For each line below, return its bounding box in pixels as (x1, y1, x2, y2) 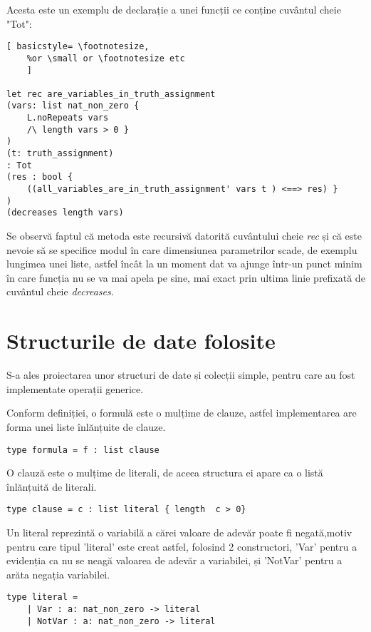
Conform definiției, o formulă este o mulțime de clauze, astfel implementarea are (6, 405, 357, 420)
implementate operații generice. (6, 381, 144, 396)
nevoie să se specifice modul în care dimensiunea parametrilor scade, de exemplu (6, 242, 357, 257)
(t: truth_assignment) (6, 148, 114, 159)
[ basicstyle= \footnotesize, (6, 41, 150, 52)
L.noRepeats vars (26, 113, 109, 123)
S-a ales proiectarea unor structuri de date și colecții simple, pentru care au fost (6, 367, 355, 382)
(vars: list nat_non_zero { (6, 101, 140, 111)
